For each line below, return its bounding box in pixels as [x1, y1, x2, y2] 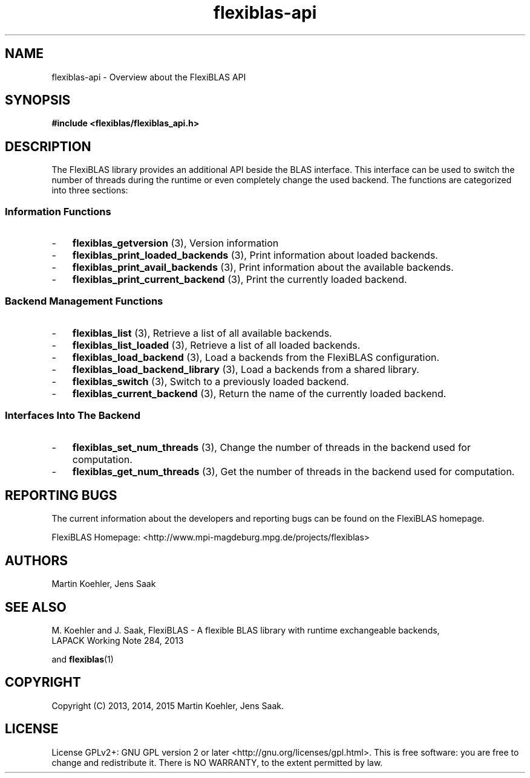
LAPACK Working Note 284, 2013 [51, 635, 184, 646]
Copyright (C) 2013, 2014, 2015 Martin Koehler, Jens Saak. [51, 700, 284, 711]
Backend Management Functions [5, 295, 163, 308]
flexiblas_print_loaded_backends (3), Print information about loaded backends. [72, 249, 438, 262]
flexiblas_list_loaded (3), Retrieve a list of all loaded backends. [72, 339, 361, 351]
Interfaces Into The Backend [5, 409, 140, 422]
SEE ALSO [5, 599, 67, 615]
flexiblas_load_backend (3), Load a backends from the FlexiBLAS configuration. [72, 351, 440, 363]
